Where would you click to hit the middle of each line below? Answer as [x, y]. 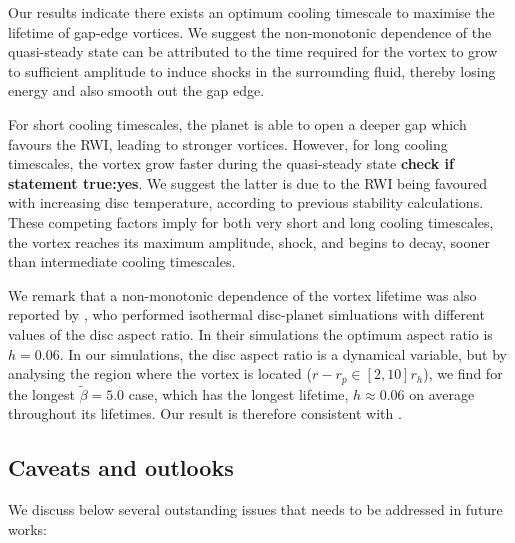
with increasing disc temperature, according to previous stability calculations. [246, 202]
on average [442, 393]
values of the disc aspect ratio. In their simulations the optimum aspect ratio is [250, 333]
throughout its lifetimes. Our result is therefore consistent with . [205, 413]
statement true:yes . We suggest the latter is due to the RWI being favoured [247, 182]
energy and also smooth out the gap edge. [136, 90]
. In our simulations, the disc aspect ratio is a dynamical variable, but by [283, 353]
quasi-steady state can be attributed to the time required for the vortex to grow [253, 51]
